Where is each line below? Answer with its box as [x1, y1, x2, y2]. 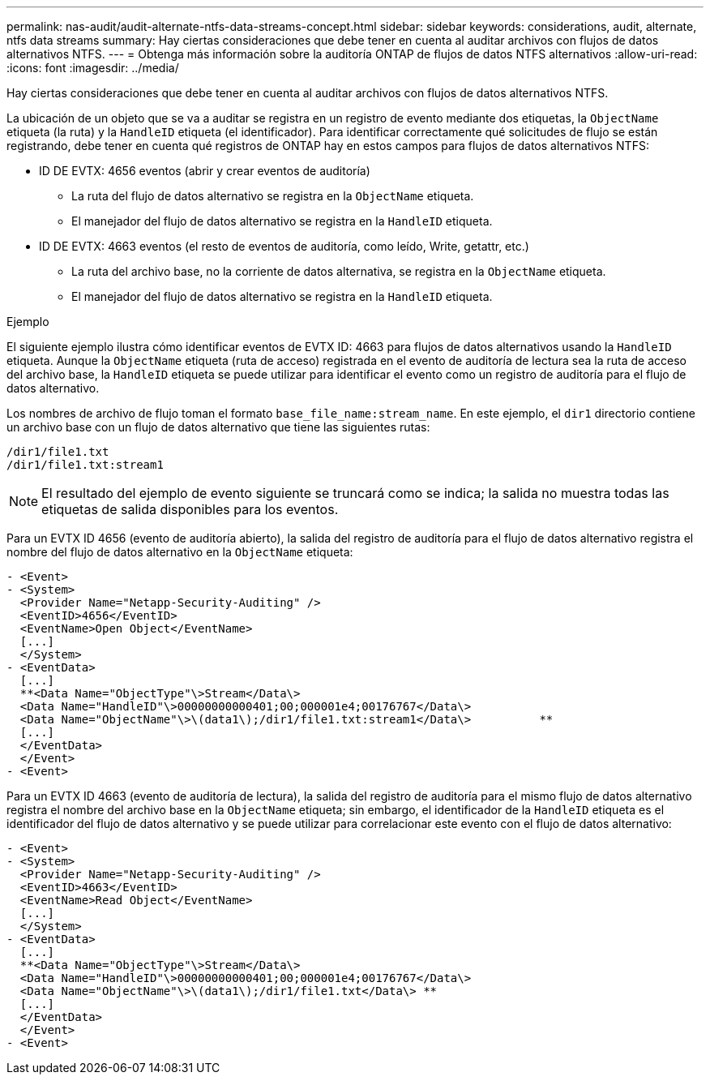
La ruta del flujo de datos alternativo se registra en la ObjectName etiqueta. [71, 189, 474, 203]
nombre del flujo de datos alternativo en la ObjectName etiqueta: [6, 545, 353, 559]
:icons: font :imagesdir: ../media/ [6, 61, 179, 75]
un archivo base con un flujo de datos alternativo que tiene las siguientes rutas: [6, 420, 430, 434]
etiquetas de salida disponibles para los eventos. [41, 501, 339, 517]
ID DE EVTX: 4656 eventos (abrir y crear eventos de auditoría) [39, 164, 370, 178]
